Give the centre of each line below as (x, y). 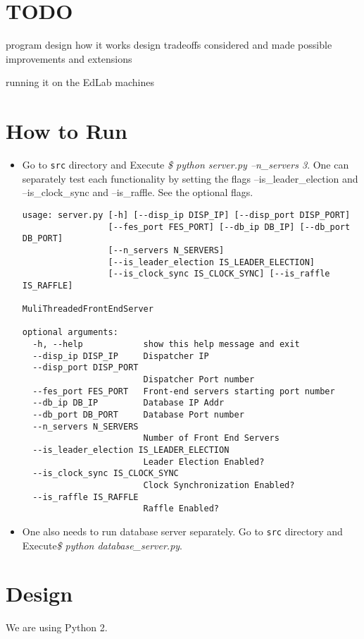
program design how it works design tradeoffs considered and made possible (169, 45)
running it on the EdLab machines (80, 82)
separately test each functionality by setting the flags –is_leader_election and (190, 178)
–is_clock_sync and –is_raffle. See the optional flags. (138, 192)
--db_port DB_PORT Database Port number (138, 415)
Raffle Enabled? (181, 509)
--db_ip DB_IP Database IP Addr (128, 403)
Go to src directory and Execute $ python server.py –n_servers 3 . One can (186, 165)
